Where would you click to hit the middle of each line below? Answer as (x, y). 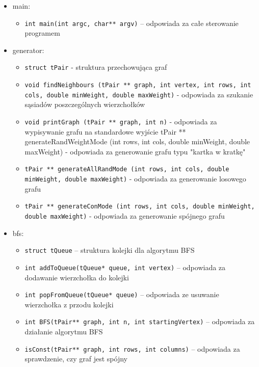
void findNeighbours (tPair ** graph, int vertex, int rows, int (138, 85)
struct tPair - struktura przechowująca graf (96, 67)
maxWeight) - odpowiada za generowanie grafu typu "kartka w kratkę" (135, 151)
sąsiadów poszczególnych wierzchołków (85, 104)
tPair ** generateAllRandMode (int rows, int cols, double (127, 169)
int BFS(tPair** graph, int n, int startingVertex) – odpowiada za (140, 321)
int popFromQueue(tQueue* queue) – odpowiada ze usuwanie (122, 294)
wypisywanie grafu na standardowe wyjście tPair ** (105, 131)
